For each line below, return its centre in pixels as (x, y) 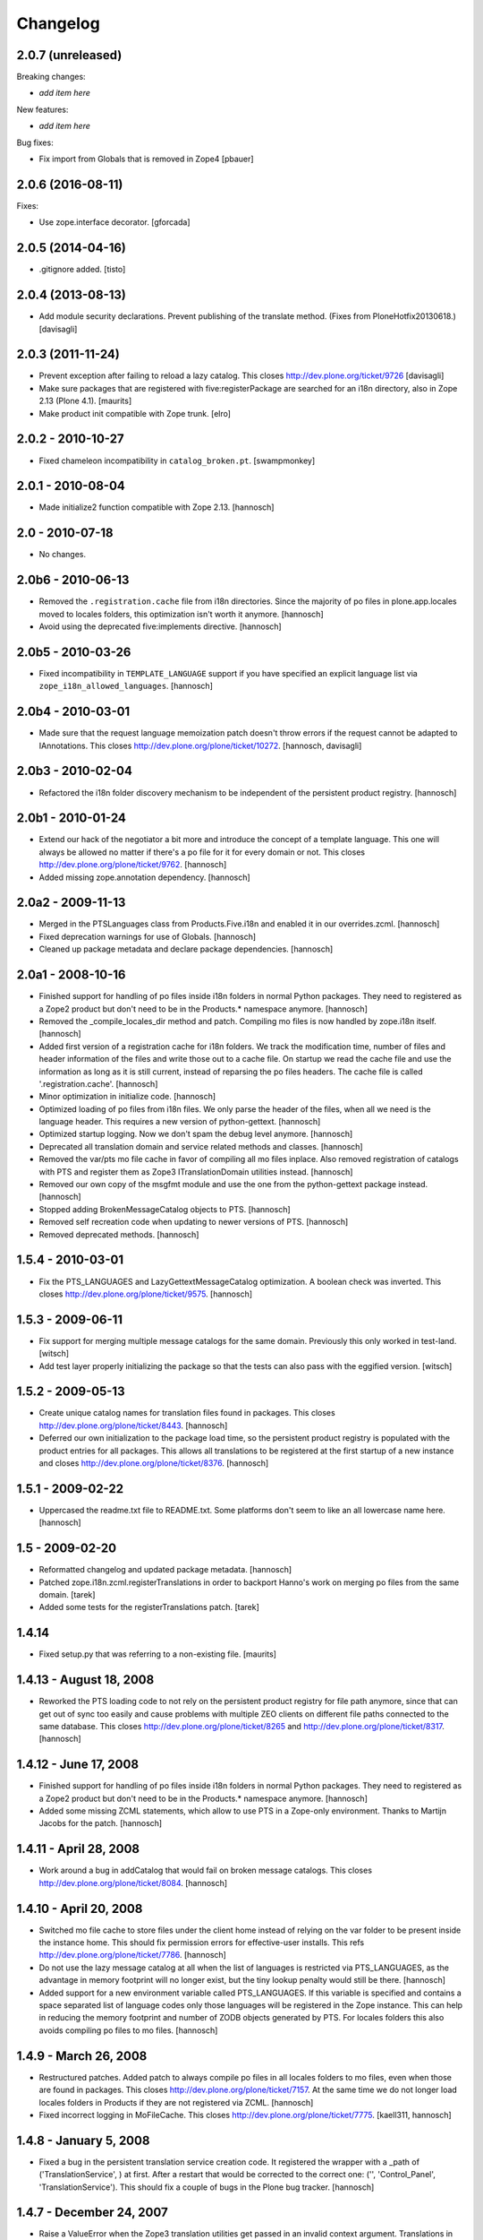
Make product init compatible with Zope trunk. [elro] (135, 413)
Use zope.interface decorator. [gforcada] (115, 222)
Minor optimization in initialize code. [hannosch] (127, 1097)
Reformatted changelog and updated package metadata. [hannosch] (165, 1570)
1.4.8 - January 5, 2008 (83, 2140)
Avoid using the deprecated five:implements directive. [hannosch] (160, 626)
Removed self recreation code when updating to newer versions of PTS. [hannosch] (194, 1222)
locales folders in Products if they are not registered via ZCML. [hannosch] (176, 2102)
